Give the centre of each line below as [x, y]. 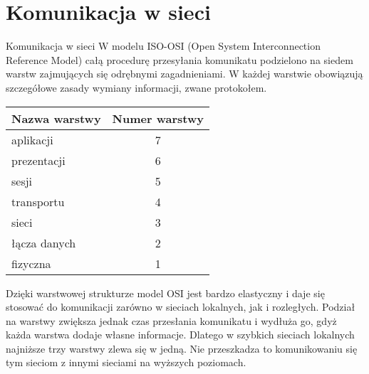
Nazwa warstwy [56, 118]
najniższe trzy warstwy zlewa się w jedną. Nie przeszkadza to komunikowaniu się [182, 348]
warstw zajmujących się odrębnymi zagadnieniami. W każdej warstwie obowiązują [184, 74]
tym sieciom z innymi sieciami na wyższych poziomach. [126, 362]
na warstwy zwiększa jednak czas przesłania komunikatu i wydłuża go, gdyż [171, 320]
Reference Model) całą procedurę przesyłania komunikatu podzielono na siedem [180, 59]
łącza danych [44, 242]
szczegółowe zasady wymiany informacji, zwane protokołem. [136, 87]
